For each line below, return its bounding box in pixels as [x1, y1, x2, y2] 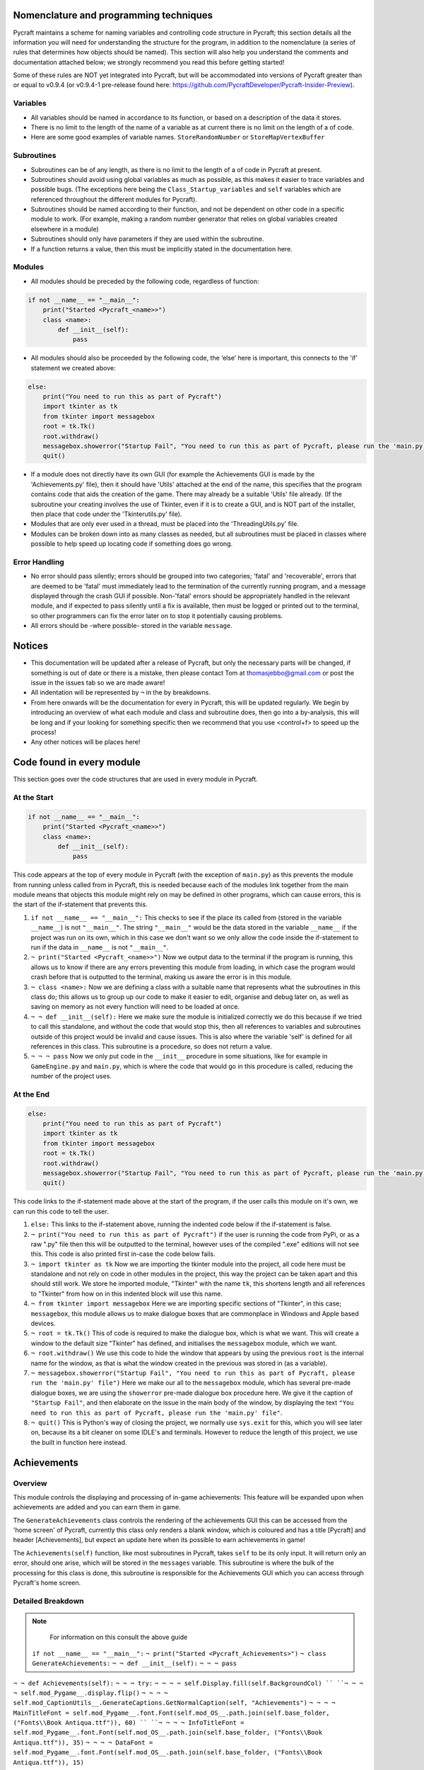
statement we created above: [30, 363, 116, 372]
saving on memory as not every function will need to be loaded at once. [30, 1003, 240, 1011]
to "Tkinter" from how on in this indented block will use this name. [30, 1289, 223, 1298]
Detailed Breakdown [13, 1596, 84, 1606]
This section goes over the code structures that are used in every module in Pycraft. [13, 775, 258, 784]
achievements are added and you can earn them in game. [13, 1503, 181, 1512]
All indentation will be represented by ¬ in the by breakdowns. [30, 688, 211, 697]
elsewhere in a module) [30, 224, 99, 233]
